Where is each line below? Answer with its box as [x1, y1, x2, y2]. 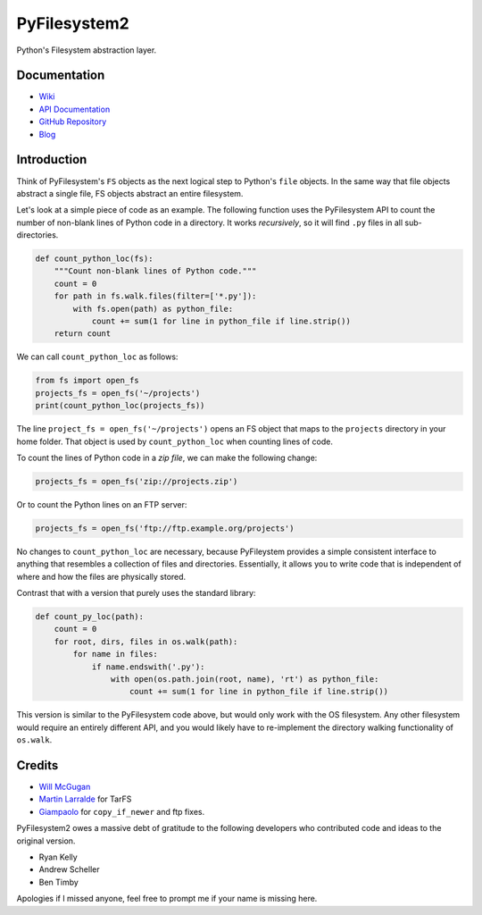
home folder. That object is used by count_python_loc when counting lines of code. [16, 436, 334, 447]
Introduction [16, 152, 87, 167]
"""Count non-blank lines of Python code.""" [54, 266, 257, 276]
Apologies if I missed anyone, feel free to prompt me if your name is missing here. [16, 894, 318, 904]
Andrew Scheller [38, 864, 100, 875]
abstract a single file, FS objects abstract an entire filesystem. [16, 188, 244, 198]
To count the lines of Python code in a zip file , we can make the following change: [16, 452, 318, 463]
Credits [16, 758, 59, 773]
